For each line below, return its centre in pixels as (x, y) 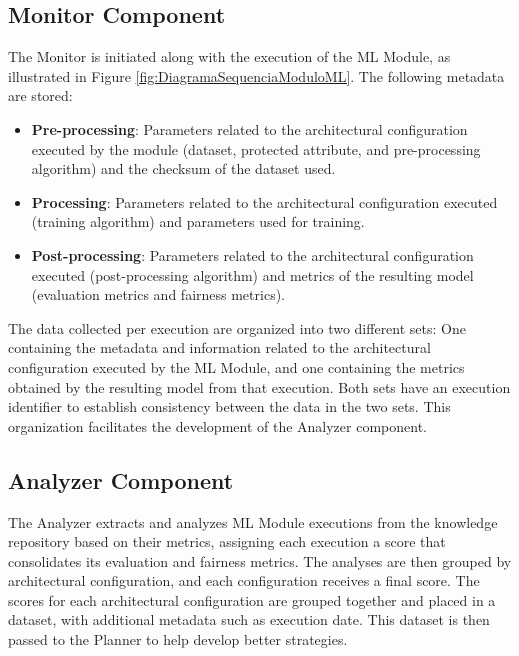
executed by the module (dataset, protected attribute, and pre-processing (256, 148)
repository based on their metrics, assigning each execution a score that (227, 541)
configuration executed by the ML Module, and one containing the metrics (236, 366)
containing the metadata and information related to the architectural (219, 347)
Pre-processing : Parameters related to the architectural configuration (249, 128)
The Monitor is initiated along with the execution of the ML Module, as (229, 56)
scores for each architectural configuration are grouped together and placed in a (252, 599)
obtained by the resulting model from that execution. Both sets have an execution (259, 386)
